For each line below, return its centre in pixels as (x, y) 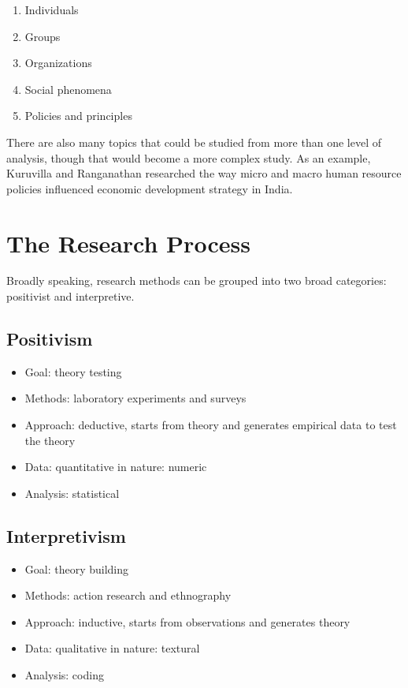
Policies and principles (78, 116)
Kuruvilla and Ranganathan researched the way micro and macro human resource (204, 173)
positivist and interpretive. (70, 296)
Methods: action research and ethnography (128, 595)
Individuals (52, 9)
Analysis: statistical (72, 493)
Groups (43, 36)
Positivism (50, 339)
